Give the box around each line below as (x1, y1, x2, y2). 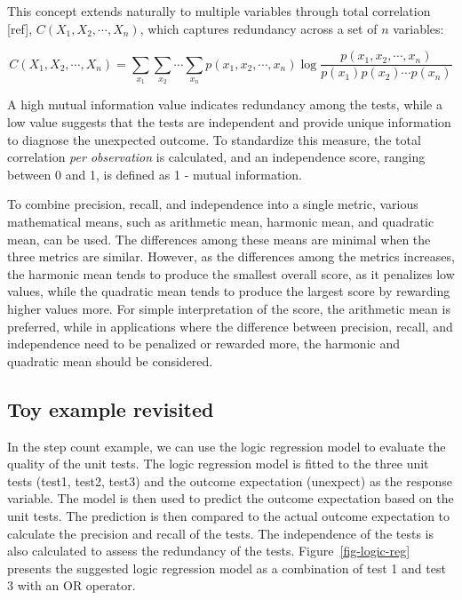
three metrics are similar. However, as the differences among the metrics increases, (7, 247, 455, 266)
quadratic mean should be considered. (7, 351, 213, 370)
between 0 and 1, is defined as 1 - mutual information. (7, 164, 302, 183)
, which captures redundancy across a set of (139, 19, 378, 37)
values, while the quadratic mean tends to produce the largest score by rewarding (7, 282, 450, 300)
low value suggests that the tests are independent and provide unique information (7, 113, 451, 132)
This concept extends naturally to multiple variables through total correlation (7, 2, 431, 20)
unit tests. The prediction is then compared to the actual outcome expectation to (7, 506, 450, 524)
